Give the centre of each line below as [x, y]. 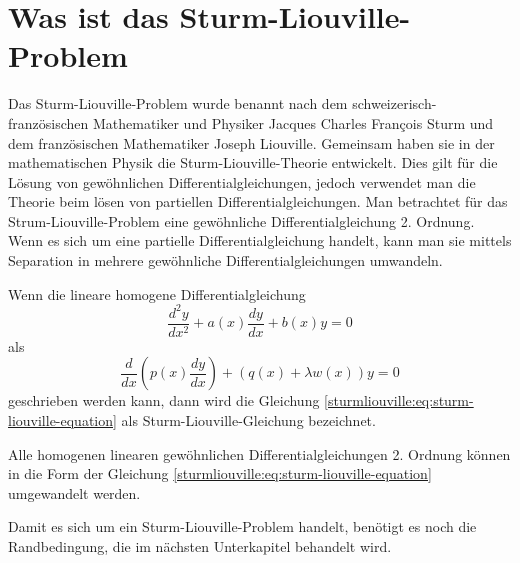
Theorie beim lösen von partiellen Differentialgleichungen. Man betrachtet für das [258, 201]
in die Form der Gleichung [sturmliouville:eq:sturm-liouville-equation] [220, 473]
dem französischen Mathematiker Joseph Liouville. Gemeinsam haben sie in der [251, 142]
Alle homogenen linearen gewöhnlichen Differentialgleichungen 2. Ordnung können [259, 453]
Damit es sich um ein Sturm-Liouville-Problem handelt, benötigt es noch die [242, 526]
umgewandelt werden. [74, 492]
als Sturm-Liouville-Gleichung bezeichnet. [248, 420]
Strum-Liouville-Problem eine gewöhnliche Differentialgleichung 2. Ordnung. [241, 220]
